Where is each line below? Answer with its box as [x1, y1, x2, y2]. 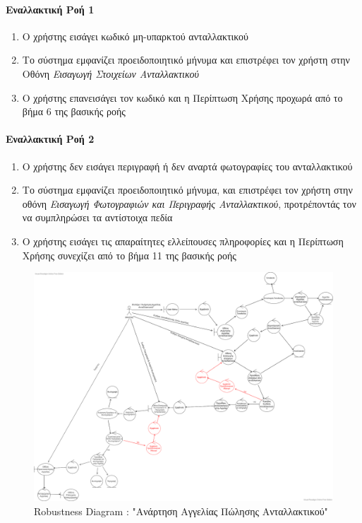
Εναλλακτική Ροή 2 [6, 131, 95, 146]
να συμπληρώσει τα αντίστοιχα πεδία [22, 210, 173, 225]
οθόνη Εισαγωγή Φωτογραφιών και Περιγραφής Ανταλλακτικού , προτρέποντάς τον [22, 196, 356, 211]
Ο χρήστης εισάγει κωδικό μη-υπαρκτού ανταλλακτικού [22, 28, 249, 43]
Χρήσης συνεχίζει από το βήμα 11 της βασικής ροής [22, 247, 236, 262]
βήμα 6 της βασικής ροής [22, 104, 126, 119]
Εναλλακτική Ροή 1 [6, 1, 95, 16]
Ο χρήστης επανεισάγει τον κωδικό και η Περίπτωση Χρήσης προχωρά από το [22, 90, 343, 105]
